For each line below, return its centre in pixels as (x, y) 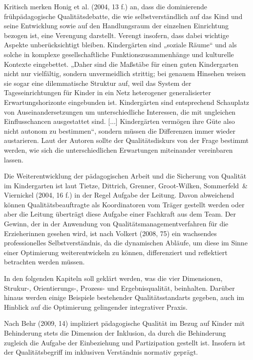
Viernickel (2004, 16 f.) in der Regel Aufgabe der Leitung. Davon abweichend (119, 195)
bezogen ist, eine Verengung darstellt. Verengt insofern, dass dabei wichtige (116, 35)
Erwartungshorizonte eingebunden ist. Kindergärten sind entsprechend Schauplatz (127, 102)
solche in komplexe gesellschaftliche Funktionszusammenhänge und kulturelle (119, 54)
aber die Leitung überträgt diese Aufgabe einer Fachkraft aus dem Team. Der (120, 214)
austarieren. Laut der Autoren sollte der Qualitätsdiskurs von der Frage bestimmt (126, 140)
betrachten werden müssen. (44, 262)
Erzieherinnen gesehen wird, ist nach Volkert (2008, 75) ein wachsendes (110, 233)
